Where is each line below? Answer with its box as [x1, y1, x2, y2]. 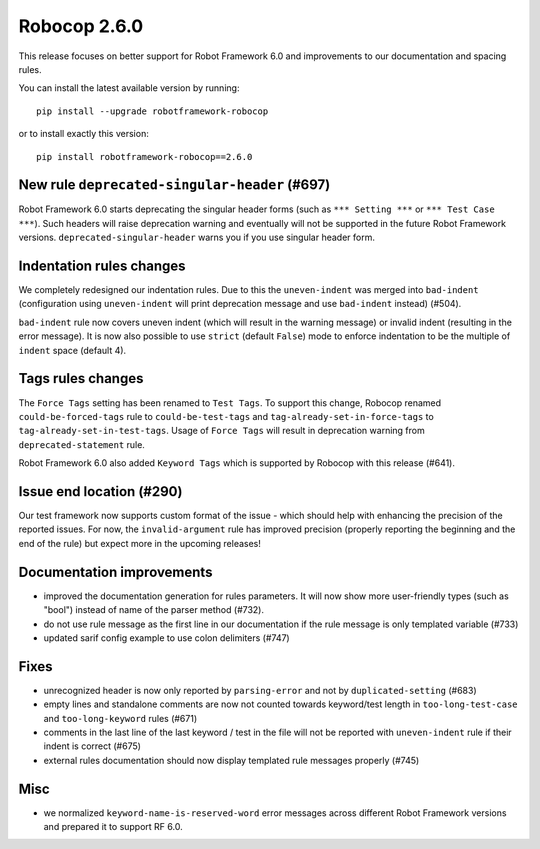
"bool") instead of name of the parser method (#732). [43, 604, 265, 616]
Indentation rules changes [18, 258, 186, 274]
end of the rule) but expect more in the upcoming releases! [18, 537, 262, 549]
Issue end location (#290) [18, 483, 183, 500]
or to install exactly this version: [18, 128, 149, 140]
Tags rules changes [18, 370, 144, 387]
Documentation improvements [18, 563, 213, 580]
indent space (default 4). [18, 344, 127, 356]
